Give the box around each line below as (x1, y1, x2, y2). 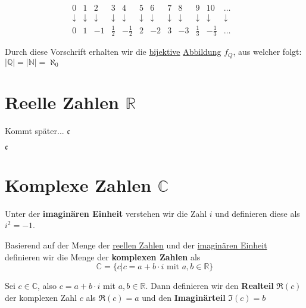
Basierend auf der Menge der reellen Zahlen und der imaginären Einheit (5, 238, 267, 251)
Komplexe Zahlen (5, 172, 152, 197)
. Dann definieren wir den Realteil (145, 279, 274, 292)
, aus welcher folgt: (233, 45, 302, 58)
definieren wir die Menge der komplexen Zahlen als (5, 250, 201, 263)
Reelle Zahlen (5, 90, 119, 114)
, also (38, 279, 57, 292)
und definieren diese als (215, 207, 300, 219)
